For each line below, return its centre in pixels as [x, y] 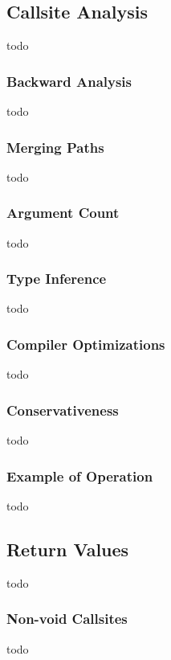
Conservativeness [63, 410]
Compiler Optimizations [86, 344]
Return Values [68, 549]
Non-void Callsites [67, 619]
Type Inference [57, 279]
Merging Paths [55, 147]
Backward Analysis [69, 81]
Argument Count [63, 213]
